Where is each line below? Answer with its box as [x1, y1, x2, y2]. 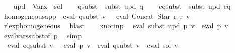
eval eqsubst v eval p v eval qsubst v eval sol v [7, 40, 178, 50]
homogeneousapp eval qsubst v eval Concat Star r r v [4, 10, 190, 21]
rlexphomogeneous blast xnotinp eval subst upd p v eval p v [4, 20, 228, 31]
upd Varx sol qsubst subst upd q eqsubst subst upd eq [13, 1, 231, 11]
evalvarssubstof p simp [4, 30, 82, 40]
